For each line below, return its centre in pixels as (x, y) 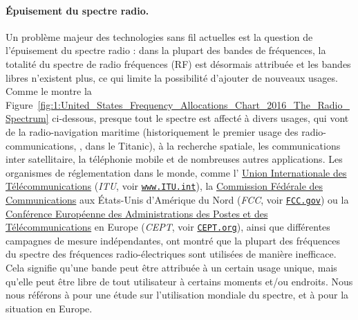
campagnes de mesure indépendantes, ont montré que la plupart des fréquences (173, 240)
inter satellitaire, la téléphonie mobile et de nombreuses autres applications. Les (174, 159)
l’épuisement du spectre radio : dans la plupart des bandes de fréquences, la (166, 50)
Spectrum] (27, 118)
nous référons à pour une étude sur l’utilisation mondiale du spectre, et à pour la (177, 295)
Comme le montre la (49, 91)
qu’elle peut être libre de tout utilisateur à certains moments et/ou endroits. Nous (179, 281)
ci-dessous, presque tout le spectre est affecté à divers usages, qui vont (200, 118)
